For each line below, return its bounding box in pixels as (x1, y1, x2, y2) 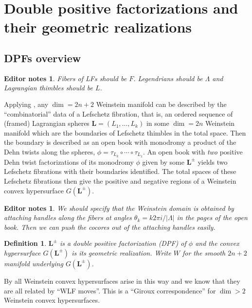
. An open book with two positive (143, 146, 243, 156)
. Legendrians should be (133, 73, 203, 83)
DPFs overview (4, 50, 81, 65)
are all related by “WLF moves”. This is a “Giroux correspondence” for (4, 285, 216, 295)
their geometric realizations (4, 17, 192, 37)
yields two (198, 156, 228, 167)
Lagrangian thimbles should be (4, 83, 93, 93)
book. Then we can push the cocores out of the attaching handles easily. (4, 222, 216, 232)
